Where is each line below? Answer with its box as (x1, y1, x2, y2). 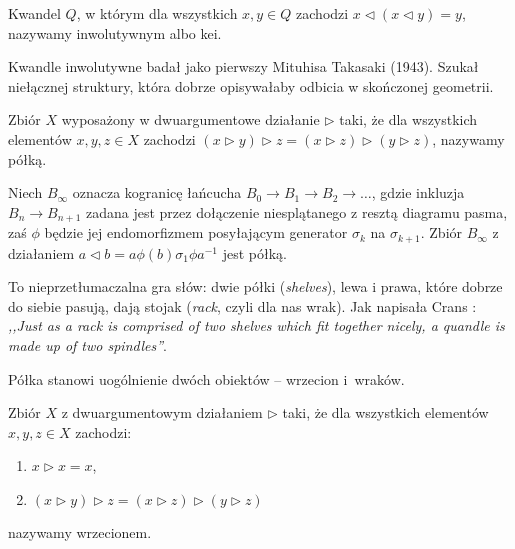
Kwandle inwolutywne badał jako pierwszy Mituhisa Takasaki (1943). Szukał (8, 56, 479, 77)
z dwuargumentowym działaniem (61, 402, 263, 423)
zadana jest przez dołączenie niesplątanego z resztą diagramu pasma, (85, 201, 508, 222)
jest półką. (222, 242, 287, 263)
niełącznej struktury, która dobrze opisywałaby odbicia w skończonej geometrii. (8, 75, 494, 96)
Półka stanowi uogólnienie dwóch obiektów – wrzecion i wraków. (8, 368, 405, 389)
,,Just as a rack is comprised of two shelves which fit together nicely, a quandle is (8, 315, 505, 336)
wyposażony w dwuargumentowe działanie (61, 109, 320, 130)
